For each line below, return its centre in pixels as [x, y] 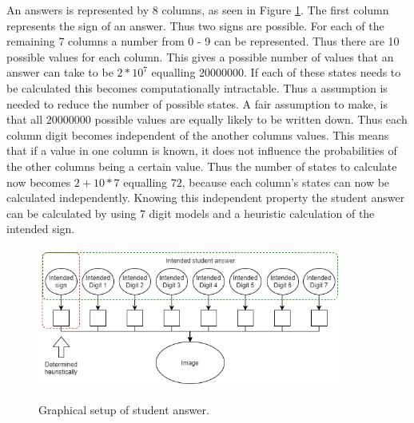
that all [25, 119]
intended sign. [41, 229]
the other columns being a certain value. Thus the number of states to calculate [202, 166]
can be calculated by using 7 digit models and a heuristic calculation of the [191, 213]
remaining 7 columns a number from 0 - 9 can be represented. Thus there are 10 [203, 41]
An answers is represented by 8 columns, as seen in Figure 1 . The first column [198, 10]
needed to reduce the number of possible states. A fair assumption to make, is [197, 103]
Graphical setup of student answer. [124, 409]
